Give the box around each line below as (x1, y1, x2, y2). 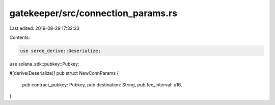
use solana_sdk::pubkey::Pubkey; (9, 61, 79, 67)
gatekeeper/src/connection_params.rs (9, 8, 178, 19)
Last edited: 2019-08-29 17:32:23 (9, 25, 80, 31)
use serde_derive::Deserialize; (20, 48, 101, 54)
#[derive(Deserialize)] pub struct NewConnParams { (9, 70, 119, 76)
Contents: (9, 34, 30, 40)
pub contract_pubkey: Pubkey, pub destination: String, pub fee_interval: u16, (22, 81, 182, 88)
